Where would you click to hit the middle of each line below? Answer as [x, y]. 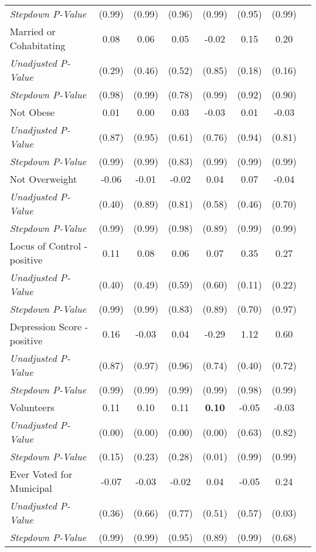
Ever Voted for [41, 474]
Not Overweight [43, 179]
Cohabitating [38, 45]
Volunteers [32, 407]
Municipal [31, 488]
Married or [33, 31]
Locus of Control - [49, 246]
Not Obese [32, 112]
